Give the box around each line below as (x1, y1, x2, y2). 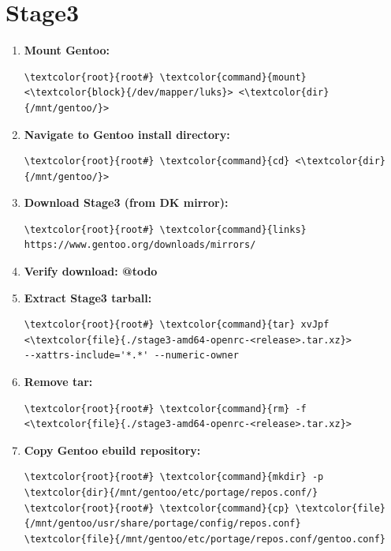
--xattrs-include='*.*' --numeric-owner (24, 350, 239, 362)
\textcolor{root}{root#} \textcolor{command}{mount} (24, 71, 307, 83)
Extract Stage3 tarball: (24, 289, 152, 305)
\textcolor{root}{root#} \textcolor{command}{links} (24, 223, 307, 235)
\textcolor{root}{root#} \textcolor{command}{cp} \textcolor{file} (24, 502, 385, 514)
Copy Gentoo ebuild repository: (24, 441, 201, 458)
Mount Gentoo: (24, 42, 110, 58)
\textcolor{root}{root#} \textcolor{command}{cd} (24, 156, 290, 167)
